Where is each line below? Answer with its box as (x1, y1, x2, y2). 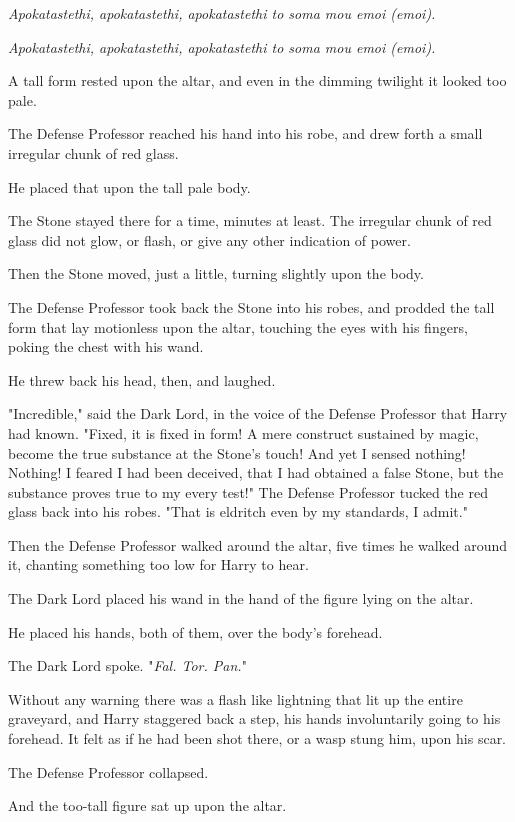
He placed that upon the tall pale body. (8, 176, 251, 197)
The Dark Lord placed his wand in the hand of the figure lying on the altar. (8, 588, 474, 609)
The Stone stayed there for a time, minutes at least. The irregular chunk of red (8, 210, 492, 231)
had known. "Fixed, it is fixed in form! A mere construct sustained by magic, (8, 422, 479, 443)
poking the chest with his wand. (8, 336, 204, 357)
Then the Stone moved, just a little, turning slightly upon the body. (8, 263, 424, 284)
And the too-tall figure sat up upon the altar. (8, 795, 287, 816)
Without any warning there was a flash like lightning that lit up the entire (8, 688, 463, 709)
